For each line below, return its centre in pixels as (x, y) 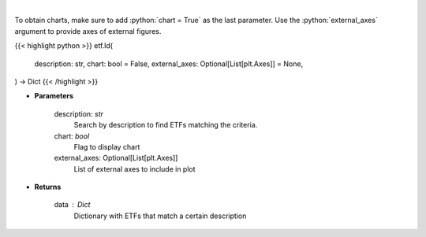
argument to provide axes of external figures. (88, 31)
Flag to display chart (107, 146)
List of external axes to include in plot (135, 168)
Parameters (54, 96)
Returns (48, 187)
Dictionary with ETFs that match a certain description (160, 216)
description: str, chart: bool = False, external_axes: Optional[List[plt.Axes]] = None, (169, 64)
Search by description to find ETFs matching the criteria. (166, 125)
